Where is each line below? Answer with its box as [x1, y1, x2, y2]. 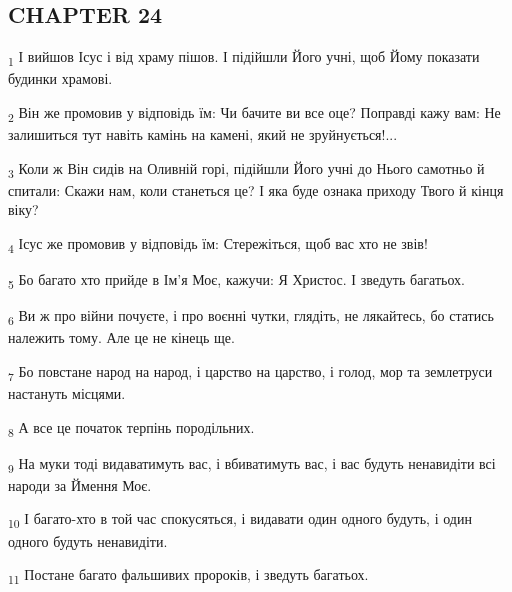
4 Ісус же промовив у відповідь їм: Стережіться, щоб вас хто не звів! [8, 232, 428, 256]
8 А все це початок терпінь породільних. [8, 416, 255, 440]
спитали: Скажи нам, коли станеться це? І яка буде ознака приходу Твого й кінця [8, 179, 504, 200]
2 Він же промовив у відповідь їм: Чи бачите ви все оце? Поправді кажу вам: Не [8, 101, 501, 125]
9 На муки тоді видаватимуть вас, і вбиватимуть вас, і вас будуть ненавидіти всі [8, 452, 496, 476]
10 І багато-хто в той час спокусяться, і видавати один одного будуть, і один [8, 508, 472, 532]
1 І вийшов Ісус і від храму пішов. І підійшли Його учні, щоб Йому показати [8, 46, 480, 69]
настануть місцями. [8, 383, 126, 404]
